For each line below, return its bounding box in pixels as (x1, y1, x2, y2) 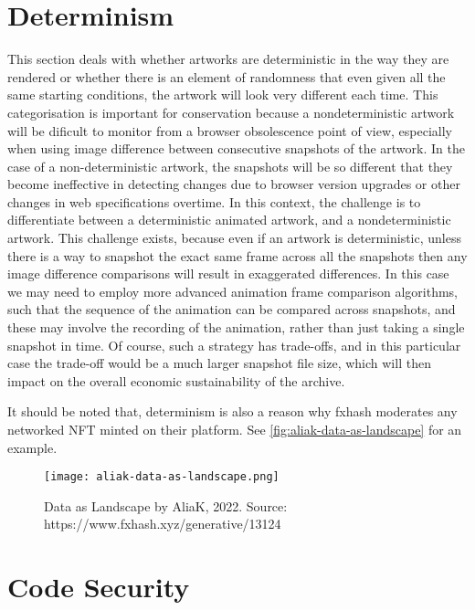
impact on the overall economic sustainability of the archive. (7, 371, 345, 390)
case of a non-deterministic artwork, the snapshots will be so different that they (7, 156, 453, 175)
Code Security (7, 568, 190, 605)
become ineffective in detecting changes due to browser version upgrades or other (7, 174, 460, 194)
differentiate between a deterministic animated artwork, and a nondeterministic (7, 210, 451, 229)
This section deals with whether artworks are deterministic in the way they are (7, 49, 449, 68)
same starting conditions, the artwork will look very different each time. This (7, 85, 438, 104)
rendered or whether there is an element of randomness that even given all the (7, 67, 446, 86)
